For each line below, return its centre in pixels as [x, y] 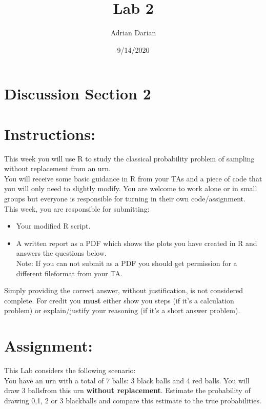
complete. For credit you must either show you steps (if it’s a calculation [119, 300]
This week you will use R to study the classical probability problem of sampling [129, 158]
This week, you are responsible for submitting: [77, 208]
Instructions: [50, 134]
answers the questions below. [61, 253]
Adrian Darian [133, 33]
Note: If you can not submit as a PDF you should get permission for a [127, 263]
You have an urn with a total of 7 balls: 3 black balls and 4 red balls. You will [127, 380]
